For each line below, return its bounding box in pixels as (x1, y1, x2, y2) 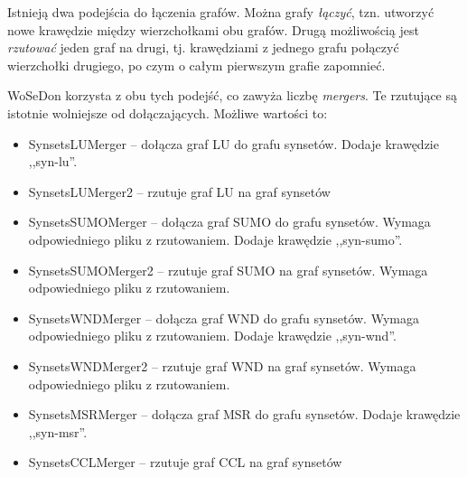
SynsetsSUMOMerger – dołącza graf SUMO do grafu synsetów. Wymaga (28, 212, 431, 231)
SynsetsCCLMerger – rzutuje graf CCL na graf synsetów (28, 453, 342, 472)
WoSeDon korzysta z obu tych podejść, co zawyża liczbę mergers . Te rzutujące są (7, 86, 458, 105)
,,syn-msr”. (28, 422, 88, 441)
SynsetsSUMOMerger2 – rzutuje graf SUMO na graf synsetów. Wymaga (28, 260, 428, 279)
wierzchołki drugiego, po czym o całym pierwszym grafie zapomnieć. (7, 55, 386, 74)
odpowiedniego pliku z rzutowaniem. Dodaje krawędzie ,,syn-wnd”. (28, 326, 397, 345)
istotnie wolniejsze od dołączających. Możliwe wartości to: (7, 103, 328, 122)
